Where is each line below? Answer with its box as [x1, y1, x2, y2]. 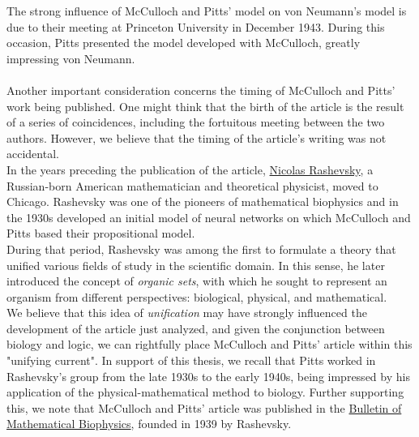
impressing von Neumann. [6, 49, 135, 66]
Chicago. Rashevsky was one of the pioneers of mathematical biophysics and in [6, 193, 399, 210]
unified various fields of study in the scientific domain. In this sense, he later [6, 256, 385, 273]
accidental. [6, 145, 59, 162]
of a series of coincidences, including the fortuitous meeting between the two [6, 114, 385, 131]
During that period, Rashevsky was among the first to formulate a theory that [6, 240, 396, 257]
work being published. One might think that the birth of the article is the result [6, 97, 404, 114]
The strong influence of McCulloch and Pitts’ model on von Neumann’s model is [6, 2, 407, 19]
